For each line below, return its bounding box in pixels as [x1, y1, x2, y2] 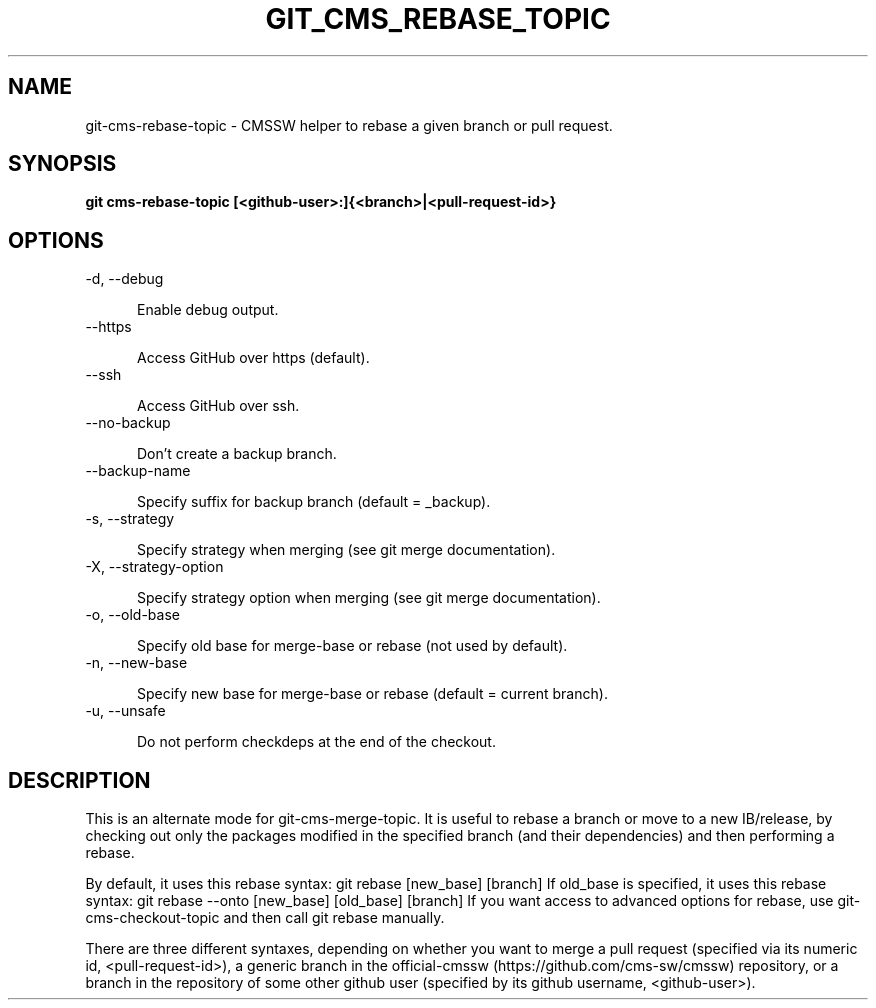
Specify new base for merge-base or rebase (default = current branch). [137, 685, 608, 703]
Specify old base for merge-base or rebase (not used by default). [137, 637, 568, 655]
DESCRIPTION [8, 767, 151, 793]
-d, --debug [85, 270, 164, 288]
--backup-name [85, 462, 191, 480]
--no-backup [85, 414, 171, 432]
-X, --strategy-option [85, 558, 224, 576]
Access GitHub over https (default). [137, 349, 370, 367]
